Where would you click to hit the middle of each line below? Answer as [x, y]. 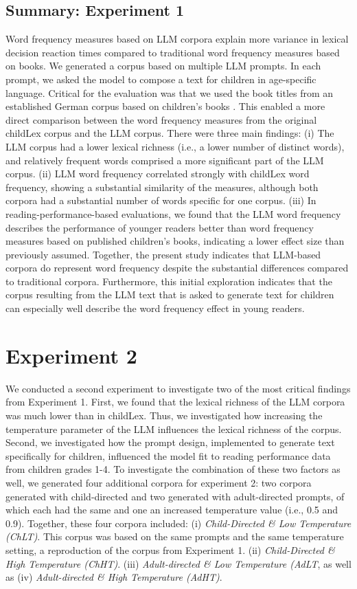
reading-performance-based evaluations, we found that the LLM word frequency [173, 213]
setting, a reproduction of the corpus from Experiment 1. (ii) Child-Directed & [170, 549]
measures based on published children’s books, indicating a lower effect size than [175, 241]
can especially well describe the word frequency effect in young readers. [155, 308]
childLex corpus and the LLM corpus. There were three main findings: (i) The [170, 133]
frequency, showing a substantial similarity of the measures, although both [162, 187]
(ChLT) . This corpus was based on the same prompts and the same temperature [175, 536]
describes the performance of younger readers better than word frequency [160, 227]
